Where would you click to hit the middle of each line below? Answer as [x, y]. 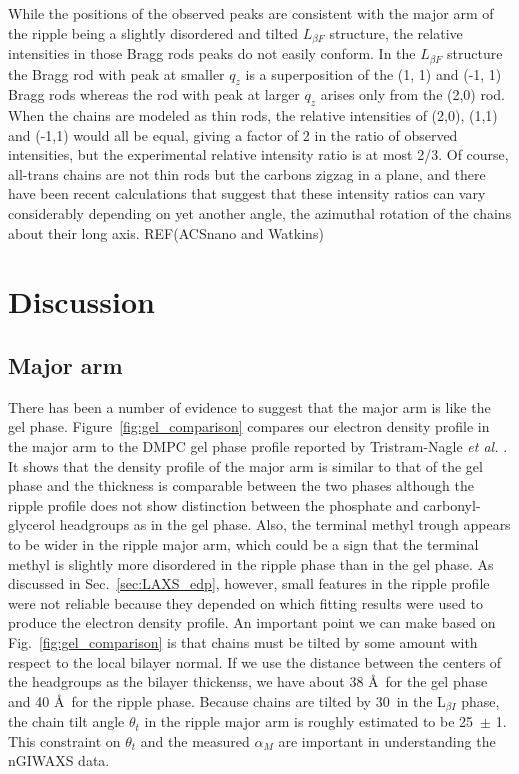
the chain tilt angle [66, 721]
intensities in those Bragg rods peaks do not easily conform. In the [212, 53]
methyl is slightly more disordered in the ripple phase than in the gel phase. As [251, 563]
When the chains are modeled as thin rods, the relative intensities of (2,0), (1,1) [253, 115]
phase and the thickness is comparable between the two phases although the [241, 485]
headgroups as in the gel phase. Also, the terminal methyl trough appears [285, 524]
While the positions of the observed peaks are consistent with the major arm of [251, 13]
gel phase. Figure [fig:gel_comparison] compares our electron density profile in [249, 426]
